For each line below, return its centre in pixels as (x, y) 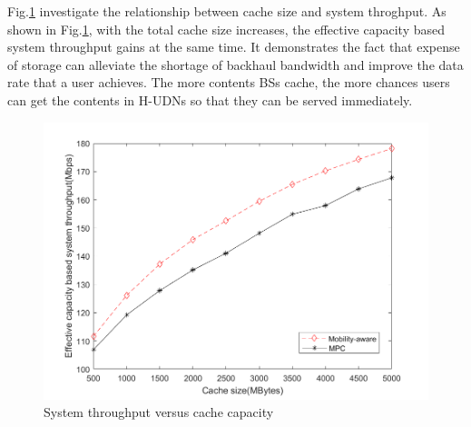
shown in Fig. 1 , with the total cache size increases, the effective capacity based (226, 29)
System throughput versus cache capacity (159, 412)
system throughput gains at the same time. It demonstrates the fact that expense (234, 47)
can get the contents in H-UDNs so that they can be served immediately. (210, 99)
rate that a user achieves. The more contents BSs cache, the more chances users (229, 82)
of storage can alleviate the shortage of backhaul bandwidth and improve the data (235, 64)
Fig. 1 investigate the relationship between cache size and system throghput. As (227, 11)
